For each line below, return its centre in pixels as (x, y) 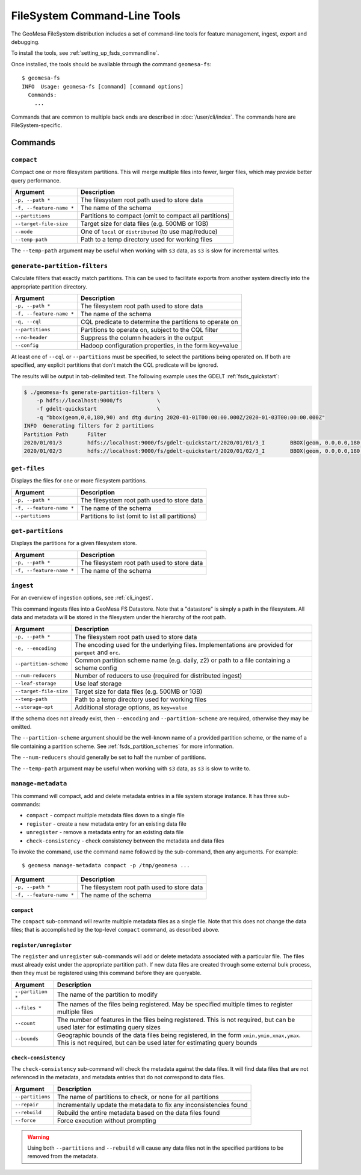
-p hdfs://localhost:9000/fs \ (98, 401)
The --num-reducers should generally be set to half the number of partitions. (109, 757)
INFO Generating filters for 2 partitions (89, 426)
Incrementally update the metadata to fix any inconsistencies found (153, 1105)
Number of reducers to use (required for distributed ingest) (159, 676)
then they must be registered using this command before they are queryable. (106, 973)
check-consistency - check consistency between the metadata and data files (125, 841)
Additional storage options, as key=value (131, 707)
